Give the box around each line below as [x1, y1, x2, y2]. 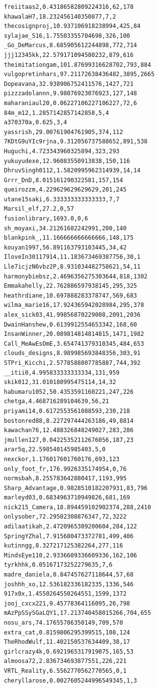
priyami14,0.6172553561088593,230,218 [4, 407, 130, 414]
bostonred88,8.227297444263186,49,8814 [4, 417, 134, 424]
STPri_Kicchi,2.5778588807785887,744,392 [4, 359, 141, 366]
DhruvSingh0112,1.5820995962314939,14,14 [4, 167, 141, 174]
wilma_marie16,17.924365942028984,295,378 [4, 302, 144, 309]
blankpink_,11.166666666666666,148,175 [4, 234, 134, 242]
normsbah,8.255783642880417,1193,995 [4, 475, 127, 482]
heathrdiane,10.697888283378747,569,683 [4, 292, 137, 299]
